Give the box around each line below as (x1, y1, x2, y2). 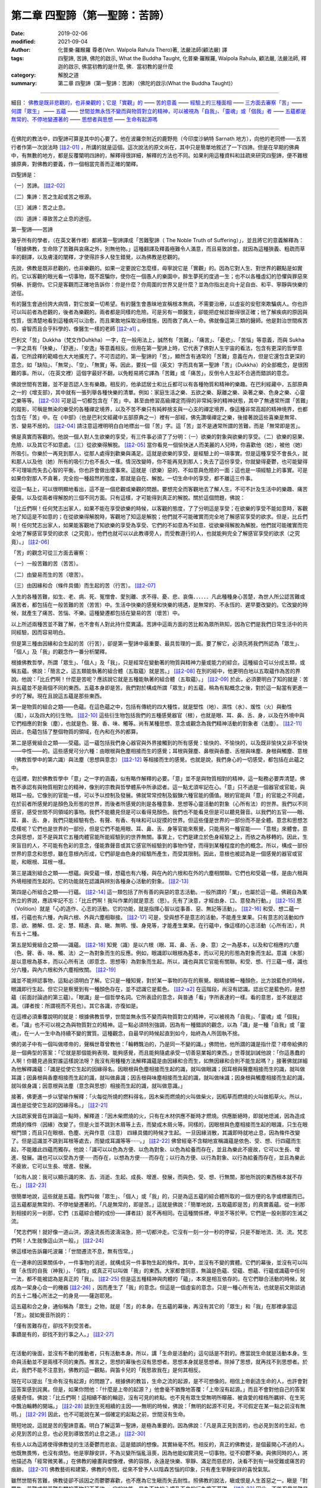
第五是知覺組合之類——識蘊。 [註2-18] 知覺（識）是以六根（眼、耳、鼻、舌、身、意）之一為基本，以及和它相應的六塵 (11, 941, 300, 948)
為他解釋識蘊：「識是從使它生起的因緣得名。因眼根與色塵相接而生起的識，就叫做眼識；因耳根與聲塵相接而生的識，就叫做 (11, 1065, 306, 1073)
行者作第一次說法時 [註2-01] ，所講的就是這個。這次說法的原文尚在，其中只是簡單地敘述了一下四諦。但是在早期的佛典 (11, 143, 300, 151)
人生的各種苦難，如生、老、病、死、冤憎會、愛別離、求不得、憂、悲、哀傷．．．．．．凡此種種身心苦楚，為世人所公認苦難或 (11, 593, 306, 600)
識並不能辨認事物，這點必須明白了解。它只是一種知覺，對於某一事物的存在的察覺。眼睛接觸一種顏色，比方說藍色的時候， (11, 977, 308, 984)
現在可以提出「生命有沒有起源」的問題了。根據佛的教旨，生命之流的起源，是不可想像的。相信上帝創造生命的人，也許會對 (11, 1377, 308, 1384)
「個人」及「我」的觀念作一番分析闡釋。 (11, 648, 110, 655)
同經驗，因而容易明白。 (11, 629, 68, 636)
